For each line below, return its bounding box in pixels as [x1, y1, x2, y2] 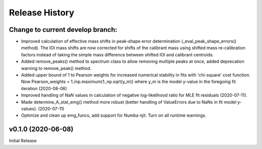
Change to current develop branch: [9, 26, 117, 34]
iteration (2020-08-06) [21, 85, 67, 91]
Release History [9, 7, 75, 18]
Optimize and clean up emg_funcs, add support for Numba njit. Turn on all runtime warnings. [21, 112, 207, 118]
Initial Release [9, 138, 37, 144]
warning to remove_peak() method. [21, 65, 92, 71]
